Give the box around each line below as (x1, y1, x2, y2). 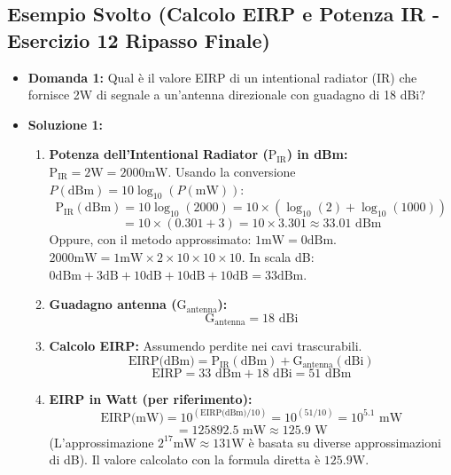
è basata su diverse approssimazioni (248, 432, 441, 451)
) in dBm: (286, 145, 348, 163)
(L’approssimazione (49, 432, 154, 451)
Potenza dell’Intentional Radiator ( (49, 145, 268, 163)
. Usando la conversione (167, 162, 296, 180)
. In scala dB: (241, 247, 315, 265)
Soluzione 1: (27, 115, 104, 133)
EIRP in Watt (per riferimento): (49, 389, 253, 408)
